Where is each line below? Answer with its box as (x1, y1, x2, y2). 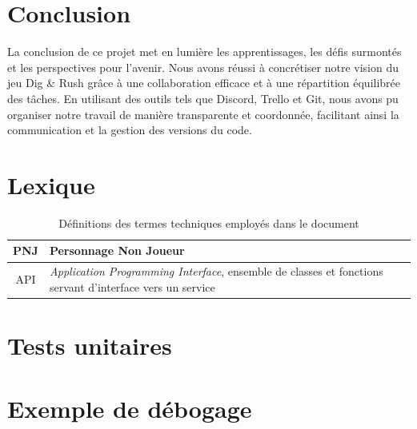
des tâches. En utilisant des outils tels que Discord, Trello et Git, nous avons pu (7, 89, 399, 106)
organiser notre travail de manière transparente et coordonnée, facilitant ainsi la (7, 105, 399, 122)
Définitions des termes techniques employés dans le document (58, 214, 359, 231)
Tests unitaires (7, 329, 172, 362)
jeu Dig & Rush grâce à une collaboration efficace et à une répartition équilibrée (7, 74, 401, 91)
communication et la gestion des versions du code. (7, 121, 252, 138)
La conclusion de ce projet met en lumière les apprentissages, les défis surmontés (7, 43, 402, 60)
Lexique (7, 168, 95, 201)
